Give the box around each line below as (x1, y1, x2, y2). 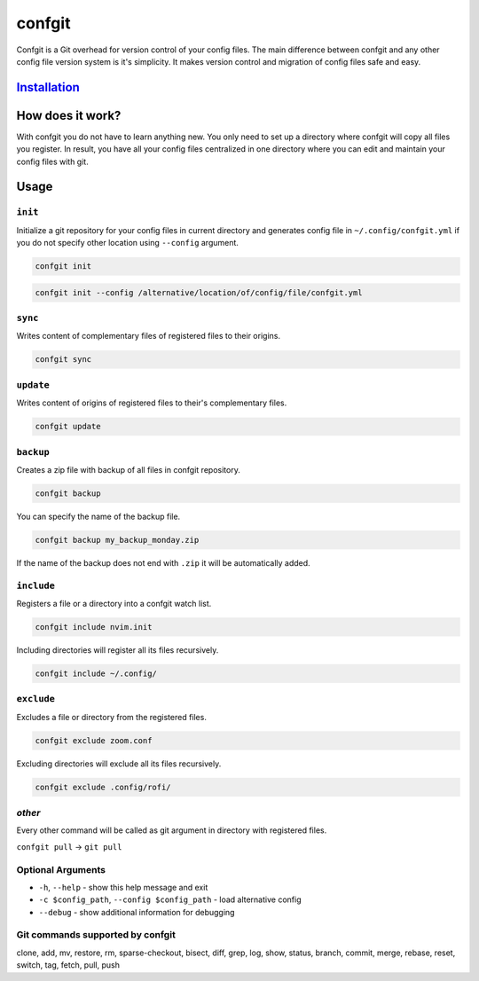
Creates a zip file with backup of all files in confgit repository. (16, 464, 241, 475)
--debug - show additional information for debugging (38, 906, 235, 917)
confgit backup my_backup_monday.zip (35, 535, 200, 545)
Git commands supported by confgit (16, 929, 177, 941)
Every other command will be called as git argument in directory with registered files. (16, 825, 327, 836)
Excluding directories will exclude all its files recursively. (16, 758, 222, 769)
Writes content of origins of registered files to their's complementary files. (16, 397, 287, 408)
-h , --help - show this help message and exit (38, 882, 208, 892)
